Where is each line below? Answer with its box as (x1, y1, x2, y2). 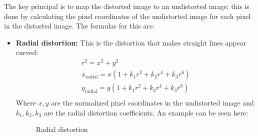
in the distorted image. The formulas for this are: (4, 20, 154, 31)
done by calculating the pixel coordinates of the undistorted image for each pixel (4, 10, 251, 21)
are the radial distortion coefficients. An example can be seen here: (43, 107, 248, 117)
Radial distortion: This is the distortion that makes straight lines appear (15, 37, 246, 47)
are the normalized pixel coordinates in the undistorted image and (51, 97, 254, 108)
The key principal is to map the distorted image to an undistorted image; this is (4, 1, 249, 11)
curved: (15, 47, 38, 57)
